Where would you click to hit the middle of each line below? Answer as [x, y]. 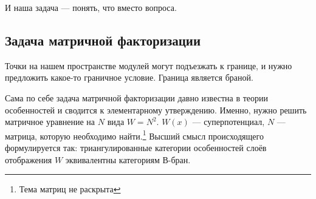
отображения [29, 159]
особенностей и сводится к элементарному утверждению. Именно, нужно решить [156, 110]
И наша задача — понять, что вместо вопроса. [91, 7]
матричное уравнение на [50, 122]
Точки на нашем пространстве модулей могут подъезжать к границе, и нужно [149, 65]
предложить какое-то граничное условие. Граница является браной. [129, 77]
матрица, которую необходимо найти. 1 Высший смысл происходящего [134, 135]
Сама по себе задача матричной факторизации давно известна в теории [136, 97]
